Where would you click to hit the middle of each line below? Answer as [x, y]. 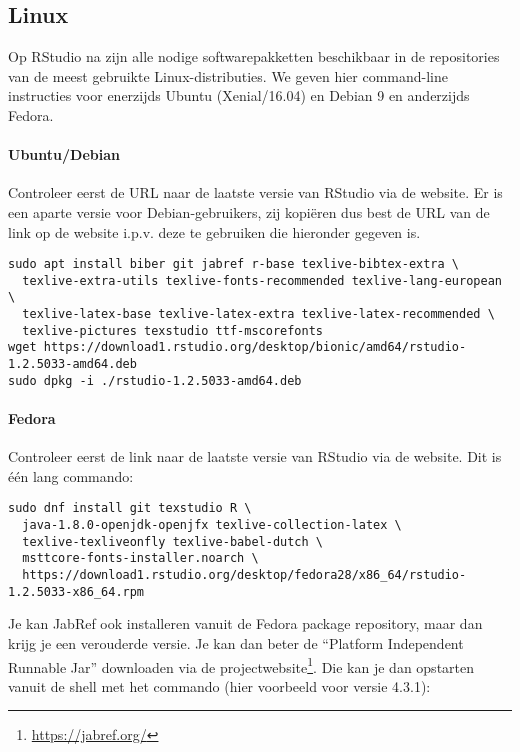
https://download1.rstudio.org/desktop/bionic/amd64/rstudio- [255, 347]
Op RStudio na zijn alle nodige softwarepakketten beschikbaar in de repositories [254, 56]
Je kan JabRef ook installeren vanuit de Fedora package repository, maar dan [245, 623]
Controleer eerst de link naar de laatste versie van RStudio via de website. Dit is [255, 456]
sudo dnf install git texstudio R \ [130, 508]
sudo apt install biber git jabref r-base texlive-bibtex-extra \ [234, 264]
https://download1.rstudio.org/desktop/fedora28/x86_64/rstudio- [244, 575]
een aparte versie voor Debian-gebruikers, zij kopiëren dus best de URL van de [249, 211]
